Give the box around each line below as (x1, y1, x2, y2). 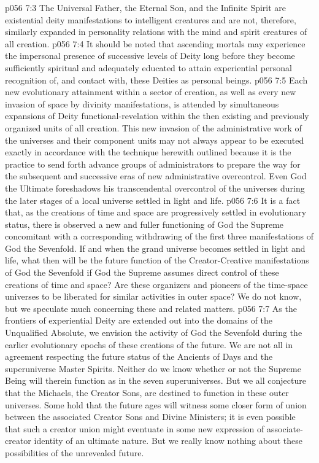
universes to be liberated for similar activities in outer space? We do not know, (5, 290, 302, 303)
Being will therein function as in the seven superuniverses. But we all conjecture (5, 374, 306, 387)
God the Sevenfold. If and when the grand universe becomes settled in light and (5, 241, 306, 254)
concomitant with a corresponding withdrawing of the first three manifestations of (5, 230, 313, 243)
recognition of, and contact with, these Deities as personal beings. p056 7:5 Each (5, 73, 308, 86)
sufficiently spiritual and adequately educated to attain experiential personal (5, 61, 292, 74)
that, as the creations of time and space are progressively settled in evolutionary (5, 206, 307, 219)
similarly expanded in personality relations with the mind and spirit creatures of (5, 25, 307, 38)
